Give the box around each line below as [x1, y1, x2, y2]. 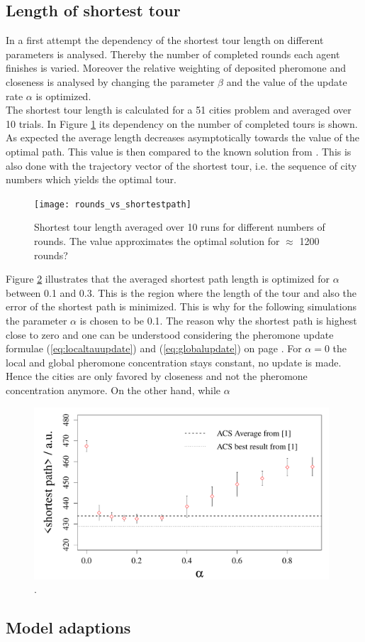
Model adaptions [6, 616, 131, 638]
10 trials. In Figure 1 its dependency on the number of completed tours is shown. [6, 116, 358, 131]
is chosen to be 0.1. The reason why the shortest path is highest [79, 312, 357, 327]
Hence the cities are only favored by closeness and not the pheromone [6, 369, 308, 383]
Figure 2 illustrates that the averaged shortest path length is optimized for [6, 271, 330, 286]
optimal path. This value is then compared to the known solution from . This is [6, 143, 352, 158]
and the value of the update [226, 74, 347, 89]
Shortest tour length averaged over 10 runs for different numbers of [34, 219, 325, 234]
